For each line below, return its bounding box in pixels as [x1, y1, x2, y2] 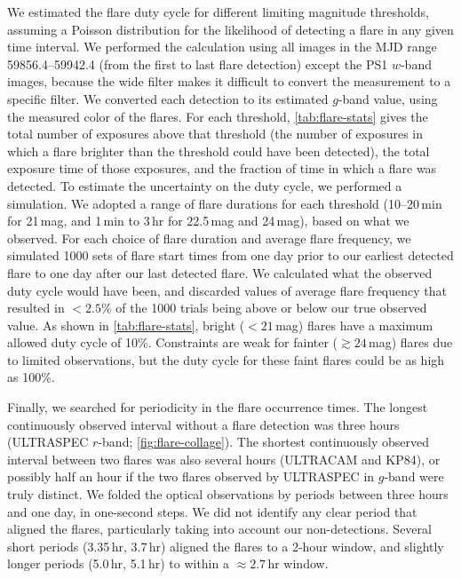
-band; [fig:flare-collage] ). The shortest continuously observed [98, 432, 430, 451]
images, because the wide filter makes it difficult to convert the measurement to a [7, 72, 451, 91]
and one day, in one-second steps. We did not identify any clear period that [7, 502, 417, 520]
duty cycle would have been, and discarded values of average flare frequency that [7, 281, 447, 299]
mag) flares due [369, 333, 453, 352]
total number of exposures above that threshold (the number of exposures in [7, 124, 424, 143]
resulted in [7, 298, 65, 317]
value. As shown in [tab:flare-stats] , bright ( [7, 315, 245, 334]
